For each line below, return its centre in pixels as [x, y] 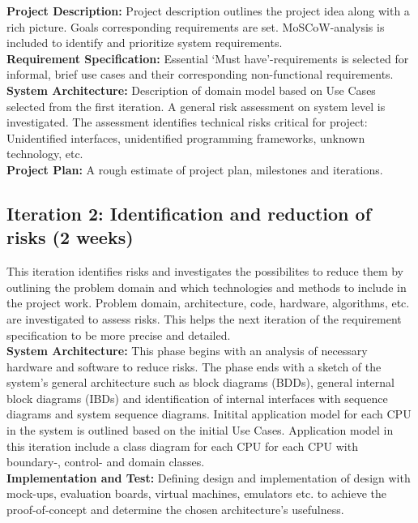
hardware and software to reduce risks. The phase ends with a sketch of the [194, 366]
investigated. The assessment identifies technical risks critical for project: [187, 122]
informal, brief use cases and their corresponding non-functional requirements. [200, 74]
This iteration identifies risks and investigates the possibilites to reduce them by [205, 271]
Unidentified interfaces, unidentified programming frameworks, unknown [186, 137]
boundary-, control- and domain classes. [106, 462]
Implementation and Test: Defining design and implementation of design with [209, 477]
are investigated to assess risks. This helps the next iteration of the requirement [204, 318]
